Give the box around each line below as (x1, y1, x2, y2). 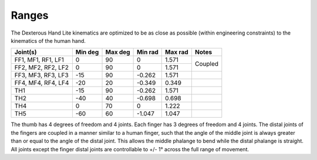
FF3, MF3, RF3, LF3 (14, 71, 69, 79)
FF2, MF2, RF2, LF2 (14, 63, 69, 72)
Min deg (75, 48, 99, 56)
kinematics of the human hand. (11, 37, 86, 44)
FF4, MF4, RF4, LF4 (14, 79, 69, 87)
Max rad (165, 48, 189, 56)
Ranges (11, 9, 49, 22)
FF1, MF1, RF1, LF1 (14, 56, 65, 64)
